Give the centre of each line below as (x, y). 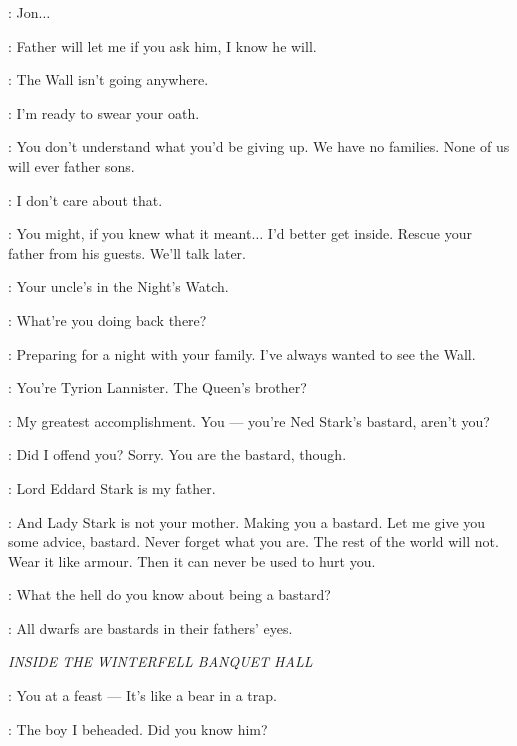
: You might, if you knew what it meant (130, 233)
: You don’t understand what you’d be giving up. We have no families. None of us (259, 146)
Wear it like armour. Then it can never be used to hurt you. (192, 560)
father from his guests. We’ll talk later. (127, 252)
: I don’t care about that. (85, 199)
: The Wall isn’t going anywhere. (108, 79)
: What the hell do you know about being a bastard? (169, 594)
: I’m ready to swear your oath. (104, 112)
